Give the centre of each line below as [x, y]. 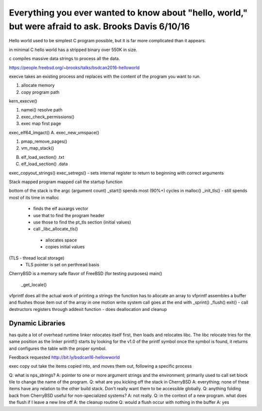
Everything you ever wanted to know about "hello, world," [128, 13]
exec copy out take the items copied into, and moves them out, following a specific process [100, 366]
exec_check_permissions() [48, 117]
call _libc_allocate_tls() [56, 229]
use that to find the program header [69, 215]
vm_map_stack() [38, 148]
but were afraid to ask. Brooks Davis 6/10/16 [99, 26]
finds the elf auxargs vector [61, 208]
